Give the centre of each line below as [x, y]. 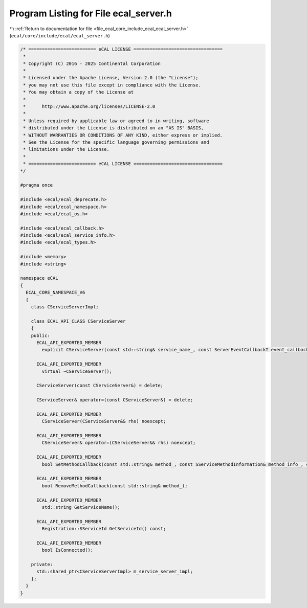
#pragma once [37, 185]
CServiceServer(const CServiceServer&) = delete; [100, 386]
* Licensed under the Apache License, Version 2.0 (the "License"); [111, 78]
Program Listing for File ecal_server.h [91, 13]
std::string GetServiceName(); [81, 507]
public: [41, 335]
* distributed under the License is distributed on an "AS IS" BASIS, [114, 128]
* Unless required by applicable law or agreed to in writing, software [116, 121]
